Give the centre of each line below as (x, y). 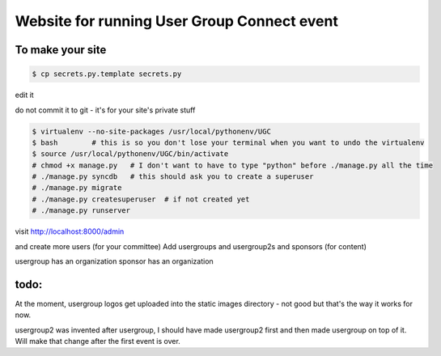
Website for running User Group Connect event (177, 21)
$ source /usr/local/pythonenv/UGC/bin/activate (130, 154)
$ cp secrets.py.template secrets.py (107, 74)
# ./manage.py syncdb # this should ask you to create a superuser (173, 177)
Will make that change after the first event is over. (98, 341)
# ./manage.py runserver (81, 211)
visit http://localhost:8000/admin (70, 231)
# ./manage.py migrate (77, 188)
